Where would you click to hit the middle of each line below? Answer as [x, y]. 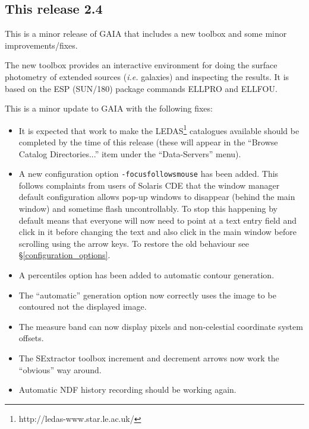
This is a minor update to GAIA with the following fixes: [109, 108]
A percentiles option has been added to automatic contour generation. [146, 275]
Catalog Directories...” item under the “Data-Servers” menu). [130, 153]
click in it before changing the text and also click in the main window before [158, 232]
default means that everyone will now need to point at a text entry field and [158, 220]
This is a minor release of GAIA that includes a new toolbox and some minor [146, 34]
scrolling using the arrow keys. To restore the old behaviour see [134, 243]
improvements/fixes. [41, 45]
